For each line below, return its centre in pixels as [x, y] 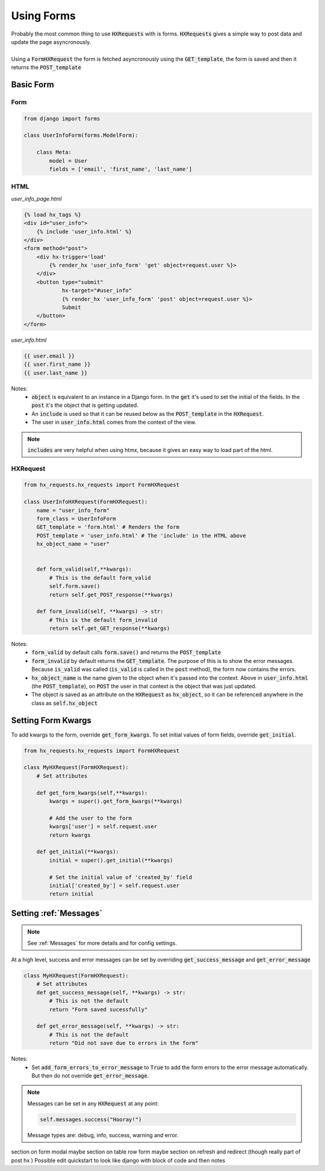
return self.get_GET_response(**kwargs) [110, 629]
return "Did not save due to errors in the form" [124, 1043]
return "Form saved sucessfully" [98, 1009]
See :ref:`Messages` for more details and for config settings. [102, 943]
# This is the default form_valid [100, 578]
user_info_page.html [36, 198]
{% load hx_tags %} [52, 215]
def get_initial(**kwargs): [78, 852]
